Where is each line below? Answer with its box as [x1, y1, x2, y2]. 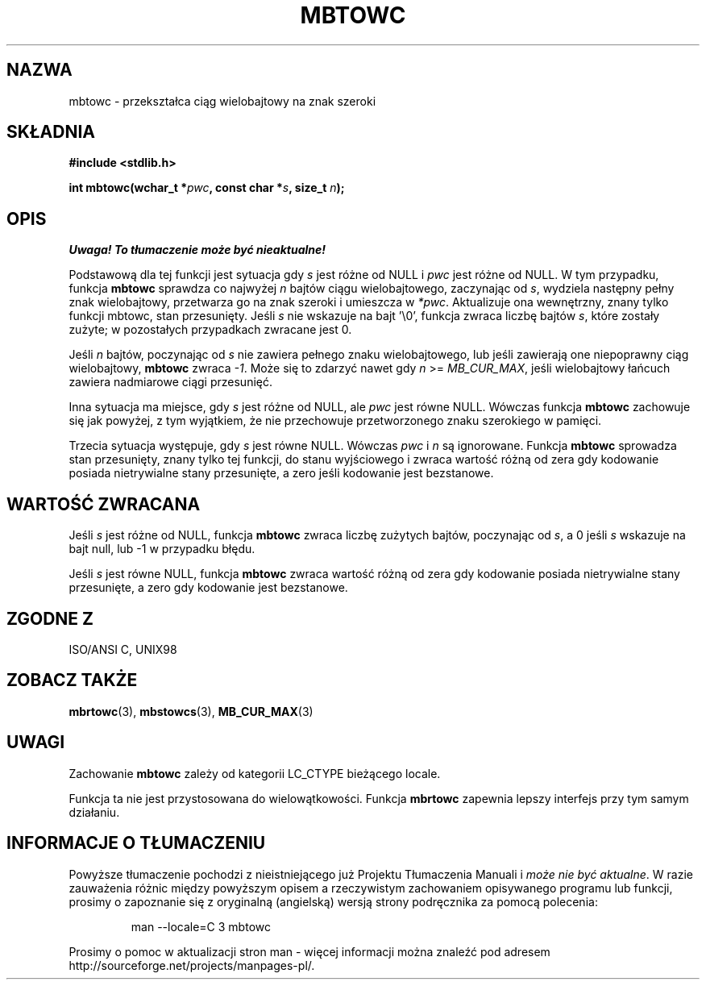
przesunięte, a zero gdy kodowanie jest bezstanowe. [69, 580, 348, 595]
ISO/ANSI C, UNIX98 [69, 642, 177, 656]
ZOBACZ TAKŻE [6, 670, 138, 691]
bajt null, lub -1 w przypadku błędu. [69, 542, 255, 556]
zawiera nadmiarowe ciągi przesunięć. [69, 375, 272, 389]
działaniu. [69, 805, 120, 819]
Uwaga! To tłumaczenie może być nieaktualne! [69, 243, 326, 257]
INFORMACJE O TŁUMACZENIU [6, 833, 266, 854]
